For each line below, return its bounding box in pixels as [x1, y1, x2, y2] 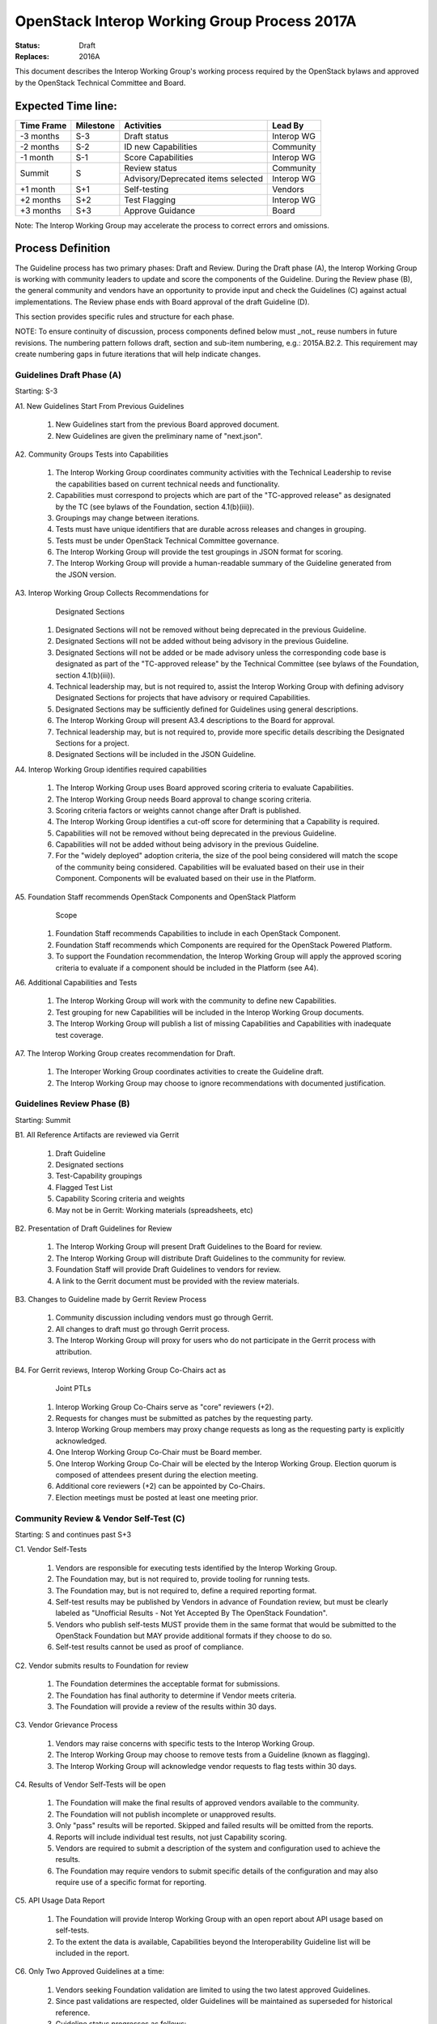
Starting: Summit [15, 1115, 71, 1125]
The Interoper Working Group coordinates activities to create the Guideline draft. [55, 1067, 324, 1077]
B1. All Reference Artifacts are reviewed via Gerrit [15, 1130, 180, 1140]
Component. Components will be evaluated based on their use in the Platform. [55, 874, 316, 883]
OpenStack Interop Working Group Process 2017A [15, 12, 357, 30]
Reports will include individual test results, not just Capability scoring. [55, 1832, 287, 1842]
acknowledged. [55, 1435, 107, 1445]
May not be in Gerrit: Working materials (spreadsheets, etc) [55, 1205, 254, 1214]
